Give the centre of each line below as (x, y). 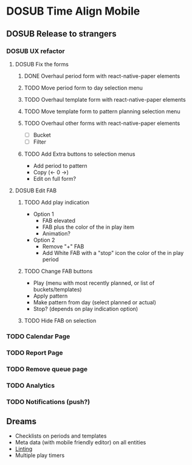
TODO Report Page (35, 352)
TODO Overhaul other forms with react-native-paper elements (102, 123)
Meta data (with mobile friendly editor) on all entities (81, 442)
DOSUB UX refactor (36, 51)
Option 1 (43, 214)
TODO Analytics (31, 385)
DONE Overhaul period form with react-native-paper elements (102, 76)
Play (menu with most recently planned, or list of (94, 283)
